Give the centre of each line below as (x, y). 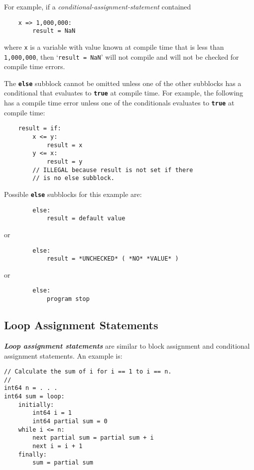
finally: (32, 454)
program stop (68, 299)
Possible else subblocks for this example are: (73, 194)
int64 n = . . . (31, 388)
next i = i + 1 (58, 446)
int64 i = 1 (52, 413)
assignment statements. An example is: (63, 355)
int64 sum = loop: (34, 397)
